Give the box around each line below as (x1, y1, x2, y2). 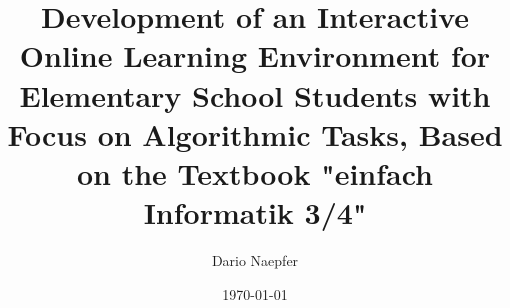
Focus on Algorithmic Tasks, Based (7, 113, 503, 154)
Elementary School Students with (19, 74, 491, 115)
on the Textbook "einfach (76, 152, 434, 193)
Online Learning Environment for (19, 35, 491, 76)
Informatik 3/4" (143, 192, 367, 233)
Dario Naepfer (211, 250, 299, 271)
